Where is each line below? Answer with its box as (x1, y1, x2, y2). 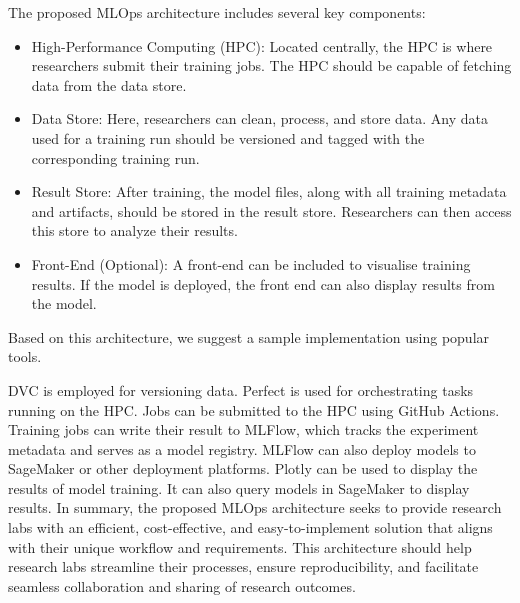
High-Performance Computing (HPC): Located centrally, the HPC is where (31, 35, 493, 56)
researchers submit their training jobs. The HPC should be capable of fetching (31, 55, 512, 76)
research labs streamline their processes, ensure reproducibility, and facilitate (8, 556, 479, 577)
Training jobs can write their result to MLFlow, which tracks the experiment (8, 419, 479, 440)
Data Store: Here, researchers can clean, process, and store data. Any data (31, 108, 488, 129)
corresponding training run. (31, 147, 200, 168)
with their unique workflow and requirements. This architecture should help (8, 536, 472, 557)
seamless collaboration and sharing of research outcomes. (8, 575, 356, 596)
